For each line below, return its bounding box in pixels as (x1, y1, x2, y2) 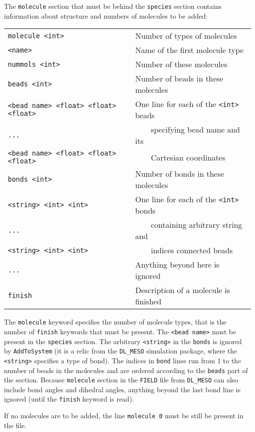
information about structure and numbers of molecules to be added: (4, 10, 208, 21)
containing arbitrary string (151, 219, 242, 231)
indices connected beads (151, 244, 233, 256)
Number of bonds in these (135, 168, 224, 180)
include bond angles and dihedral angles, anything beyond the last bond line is (4, 384, 241, 394)
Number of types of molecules (135, 30, 237, 42)
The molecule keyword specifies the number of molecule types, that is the (4, 317, 227, 327)
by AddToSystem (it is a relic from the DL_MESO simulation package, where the (4, 346, 237, 356)
